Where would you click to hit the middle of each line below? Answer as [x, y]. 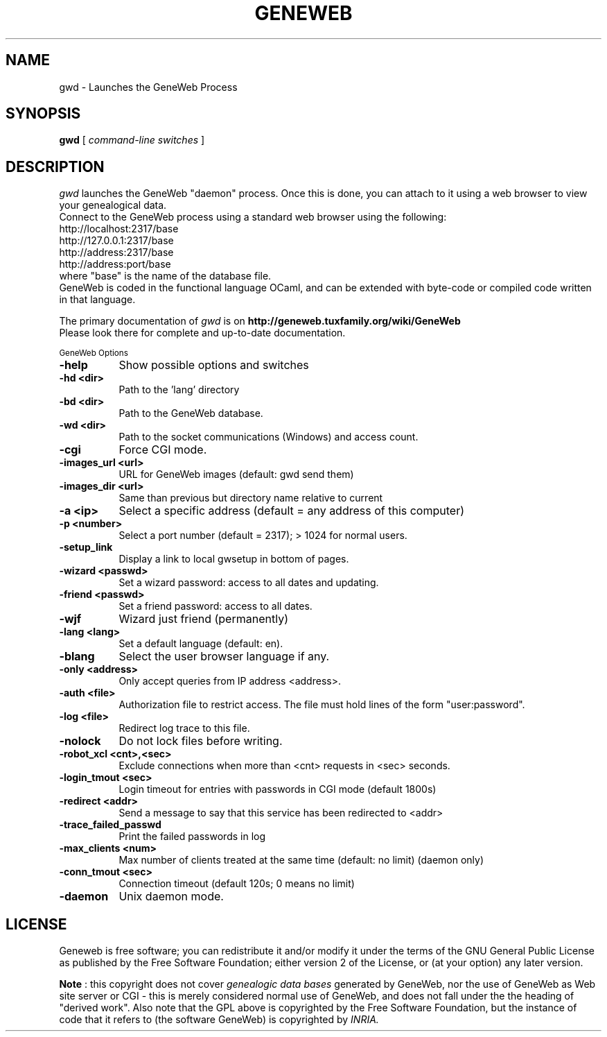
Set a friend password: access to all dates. [215, 606]
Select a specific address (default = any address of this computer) [291, 511]
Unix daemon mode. [171, 897]
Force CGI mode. [163, 450]
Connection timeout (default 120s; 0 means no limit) [237, 884]
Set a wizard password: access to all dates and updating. [249, 583]
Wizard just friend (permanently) [203, 619]
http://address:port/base [115, 264]
